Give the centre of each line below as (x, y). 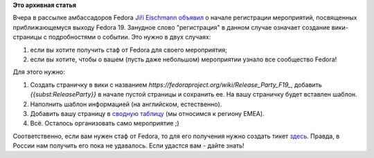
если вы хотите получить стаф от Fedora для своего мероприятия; (129, 50)
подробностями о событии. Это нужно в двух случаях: (130, 37)
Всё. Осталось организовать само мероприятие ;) (105, 124)
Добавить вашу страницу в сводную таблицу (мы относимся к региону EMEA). (147, 113)
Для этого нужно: (39, 72)
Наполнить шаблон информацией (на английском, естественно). (126, 104)
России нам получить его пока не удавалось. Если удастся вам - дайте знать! (129, 146)
